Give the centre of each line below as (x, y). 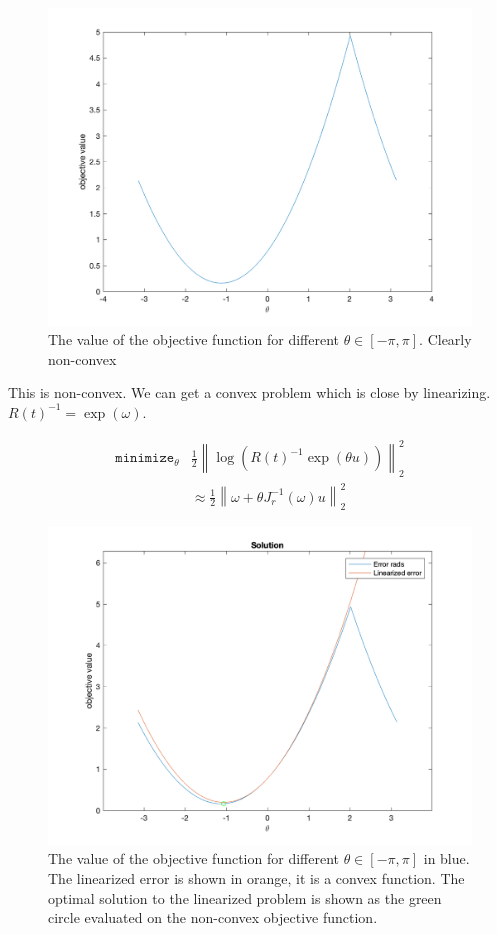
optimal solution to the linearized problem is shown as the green (245, 897)
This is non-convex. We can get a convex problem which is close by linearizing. (249, 392)
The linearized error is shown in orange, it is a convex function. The (256, 877)
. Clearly (445, 339)
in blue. (446, 858)
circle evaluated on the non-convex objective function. (213, 917)
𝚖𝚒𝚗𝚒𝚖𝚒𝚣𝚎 (145, 458)
